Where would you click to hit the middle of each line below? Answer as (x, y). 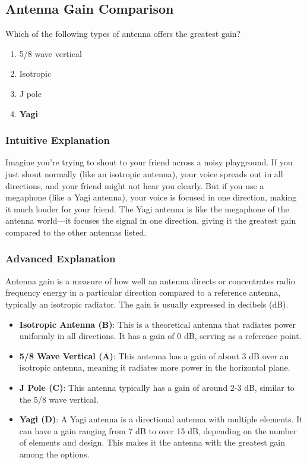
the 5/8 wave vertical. (59, 399)
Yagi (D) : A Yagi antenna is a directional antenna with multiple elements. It (161, 419)
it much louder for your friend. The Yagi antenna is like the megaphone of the (147, 209)
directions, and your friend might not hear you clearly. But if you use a (135, 185)
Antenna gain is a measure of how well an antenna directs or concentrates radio (150, 280)
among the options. (54, 454)
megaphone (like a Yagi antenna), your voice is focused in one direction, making (151, 197)
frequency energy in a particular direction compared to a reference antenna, (143, 292)
